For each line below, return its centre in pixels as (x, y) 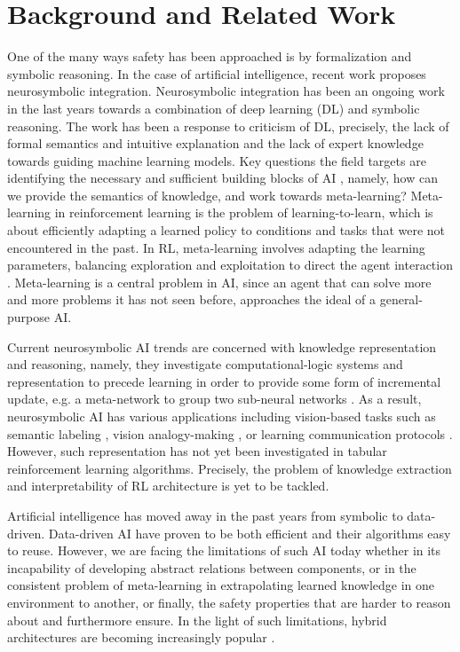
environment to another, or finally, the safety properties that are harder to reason (229, 602)
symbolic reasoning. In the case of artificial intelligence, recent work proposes (217, 73)
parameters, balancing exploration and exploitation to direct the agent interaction (230, 265)
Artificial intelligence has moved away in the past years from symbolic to (205, 515)
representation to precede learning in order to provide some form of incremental (224, 381)
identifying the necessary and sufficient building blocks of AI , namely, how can (222, 178)
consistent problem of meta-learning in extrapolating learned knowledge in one (221, 585)
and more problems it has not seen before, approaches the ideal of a (192, 299)
